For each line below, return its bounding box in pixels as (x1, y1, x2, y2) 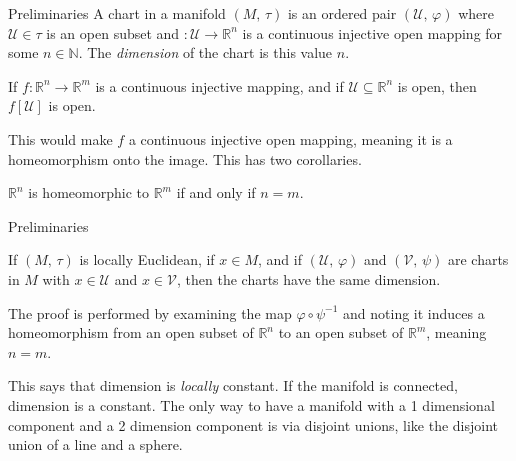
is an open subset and (46, 22, 180, 43)
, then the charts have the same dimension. (177, 268, 441, 289)
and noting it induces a (343, 302, 485, 323)
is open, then (397, 75, 477, 96)
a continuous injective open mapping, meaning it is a (128, 128, 453, 149)
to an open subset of (278, 322, 404, 343)
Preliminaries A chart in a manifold (8, 3, 226, 23)
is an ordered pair (287, 3, 397, 23)
